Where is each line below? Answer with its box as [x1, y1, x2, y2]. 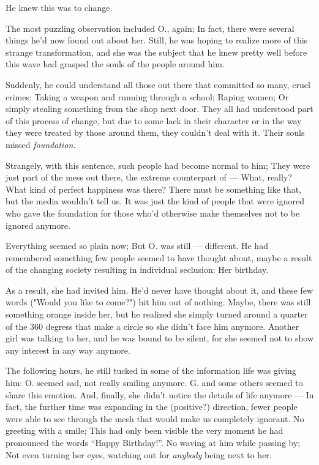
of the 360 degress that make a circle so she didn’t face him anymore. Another [6, 319, 299, 332]
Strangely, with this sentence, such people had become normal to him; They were [6, 158, 310, 171]
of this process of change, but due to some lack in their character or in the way [6, 114, 302, 127]
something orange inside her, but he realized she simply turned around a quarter [6, 308, 308, 321]
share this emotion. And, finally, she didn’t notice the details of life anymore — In [6, 388, 314, 401]
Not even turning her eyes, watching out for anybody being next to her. [6, 448, 272, 461]
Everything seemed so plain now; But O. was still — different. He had [6, 239, 268, 252]
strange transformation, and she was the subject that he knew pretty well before [6, 45, 307, 58]
